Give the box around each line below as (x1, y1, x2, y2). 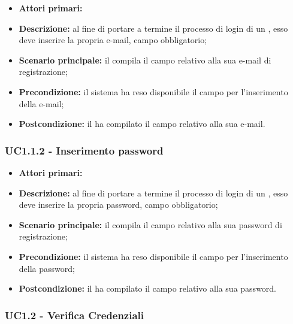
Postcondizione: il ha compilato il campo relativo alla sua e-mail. (19, 117, 265, 130)
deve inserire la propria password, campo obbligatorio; (19, 198, 218, 211)
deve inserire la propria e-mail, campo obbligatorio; (19, 34, 207, 46)
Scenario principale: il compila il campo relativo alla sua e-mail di (19, 53, 271, 66)
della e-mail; (19, 97, 64, 110)
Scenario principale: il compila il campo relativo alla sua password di (19, 218, 282, 231)
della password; (19, 262, 75, 274)
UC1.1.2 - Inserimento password (5, 143, 164, 158)
